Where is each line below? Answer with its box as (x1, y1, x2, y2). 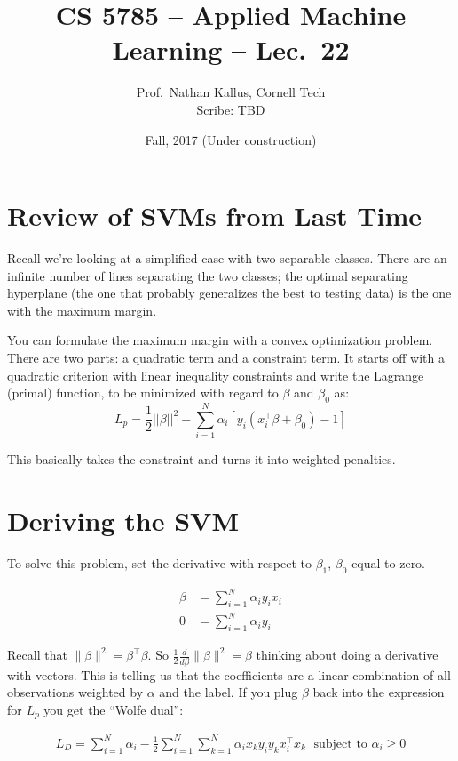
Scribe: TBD (196, 100, 265, 118)
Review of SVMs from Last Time (7, 197, 422, 234)
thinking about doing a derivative (256, 645, 438, 664)
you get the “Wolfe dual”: (43, 700, 184, 718)
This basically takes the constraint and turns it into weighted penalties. (7, 450, 396, 469)
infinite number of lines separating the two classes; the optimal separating (7, 266, 408, 284)
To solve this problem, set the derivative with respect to (7, 553, 312, 572)
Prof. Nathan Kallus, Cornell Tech (136, 83, 326, 101)
